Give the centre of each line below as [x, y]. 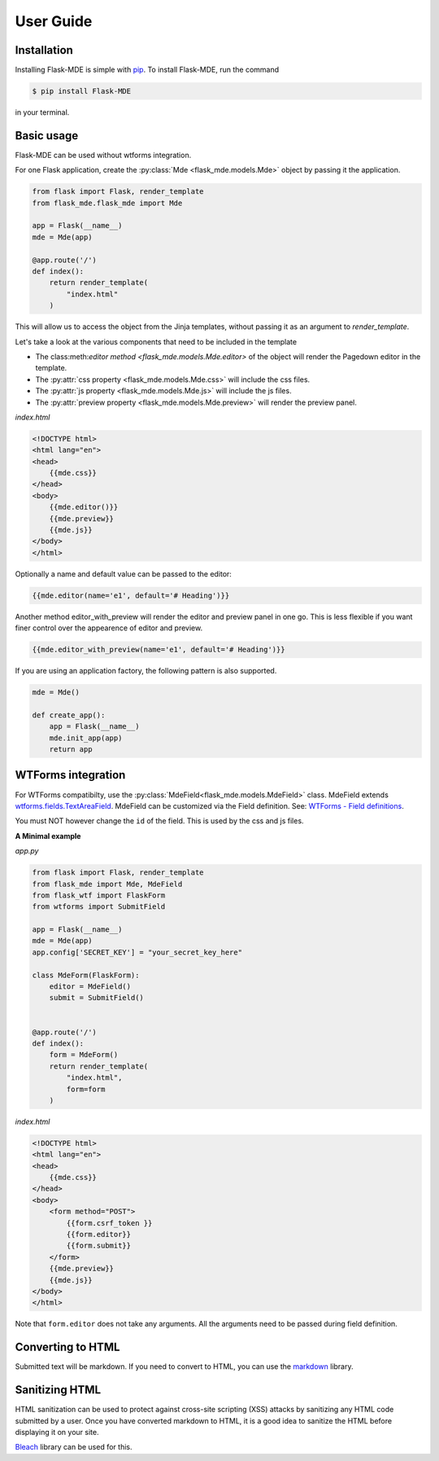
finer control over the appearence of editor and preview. [109, 628]
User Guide [54, 21]
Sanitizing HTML [58, 1390]
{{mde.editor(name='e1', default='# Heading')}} [131, 595]
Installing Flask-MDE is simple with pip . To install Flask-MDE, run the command [147, 70]
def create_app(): [69, 715]
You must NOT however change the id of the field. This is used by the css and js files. [159, 821]
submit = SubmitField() [96, 998]
